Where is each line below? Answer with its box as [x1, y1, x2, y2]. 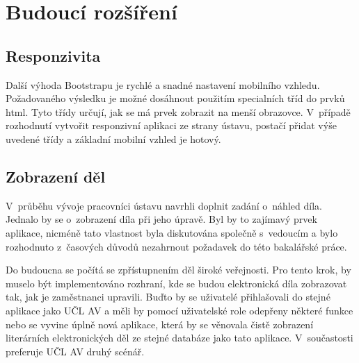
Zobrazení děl [6, 165, 106, 187]
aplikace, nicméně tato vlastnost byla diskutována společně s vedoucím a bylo [6, 225, 338, 239]
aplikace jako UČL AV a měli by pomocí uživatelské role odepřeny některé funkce [6, 303, 353, 317]
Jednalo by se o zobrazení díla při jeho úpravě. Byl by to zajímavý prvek [6, 212, 317, 226]
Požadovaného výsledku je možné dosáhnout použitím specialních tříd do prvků [6, 91, 345, 105]
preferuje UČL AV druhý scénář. [6, 344, 145, 358]
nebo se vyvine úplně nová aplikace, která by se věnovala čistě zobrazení [6, 316, 314, 331]
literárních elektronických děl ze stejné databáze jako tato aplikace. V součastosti [6, 330, 353, 345]
